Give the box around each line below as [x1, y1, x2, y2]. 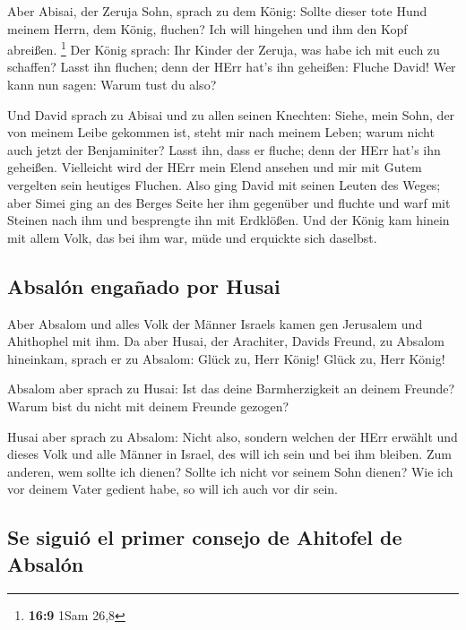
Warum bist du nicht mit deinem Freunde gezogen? [7, 396, 289, 415]
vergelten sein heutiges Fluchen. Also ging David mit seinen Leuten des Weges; [7, 176, 441, 194]
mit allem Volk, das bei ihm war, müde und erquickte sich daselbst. [7, 228, 377, 246]
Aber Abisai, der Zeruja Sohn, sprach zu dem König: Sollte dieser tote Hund [7, 2, 427, 20]
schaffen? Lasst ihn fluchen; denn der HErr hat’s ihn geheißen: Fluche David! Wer [7, 57, 456, 76]
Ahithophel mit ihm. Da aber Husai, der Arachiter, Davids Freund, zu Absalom [7, 332, 444, 350]
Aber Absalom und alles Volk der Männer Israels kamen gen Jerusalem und [7, 314, 423, 332]
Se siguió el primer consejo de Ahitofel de [7, 523, 402, 551]
